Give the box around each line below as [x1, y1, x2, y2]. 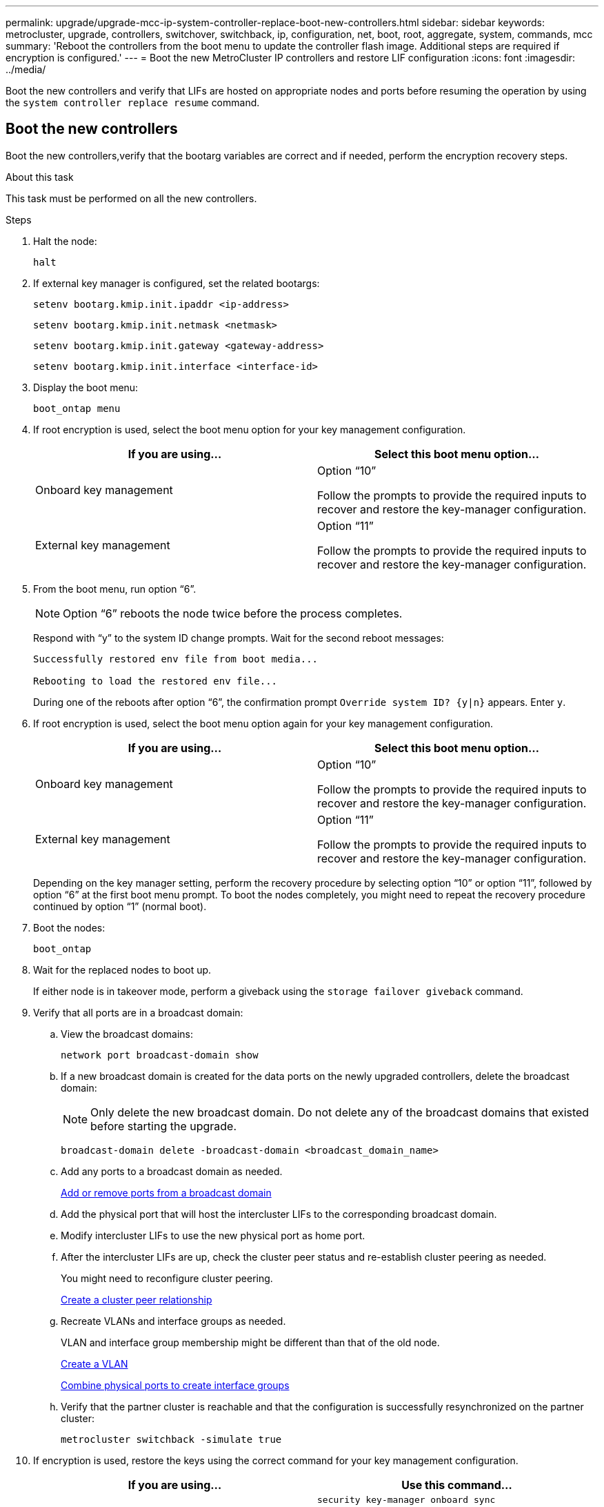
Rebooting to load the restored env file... [33, 675, 278, 687]
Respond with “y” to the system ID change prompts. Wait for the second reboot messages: [33, 631, 444, 644]
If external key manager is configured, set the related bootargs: [33, 277, 320, 289]
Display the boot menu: [33, 381, 139, 393]
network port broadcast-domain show [61, 1049, 259, 1061]
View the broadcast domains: [61, 1027, 193, 1040]
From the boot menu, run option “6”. [33, 582, 197, 595]
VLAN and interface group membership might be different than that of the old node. [61, 1336, 440, 1348]
